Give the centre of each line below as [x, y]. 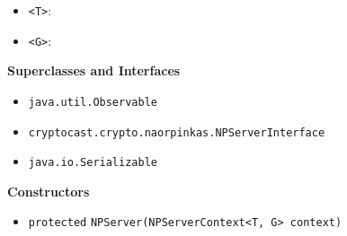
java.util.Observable [93, 102]
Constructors [49, 191]
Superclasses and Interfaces [94, 70]
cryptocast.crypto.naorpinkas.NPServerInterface [177, 132]
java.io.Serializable [93, 163]
